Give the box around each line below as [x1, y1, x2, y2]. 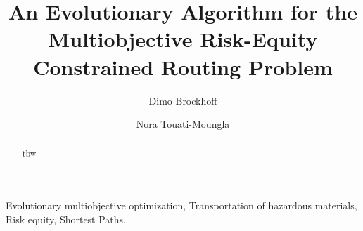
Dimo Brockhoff [148, 93, 217, 107]
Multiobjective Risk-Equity [48, 25, 318, 53]
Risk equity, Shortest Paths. [6, 211, 127, 226]
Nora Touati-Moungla [136, 117, 230, 131]
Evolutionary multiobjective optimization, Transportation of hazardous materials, [6, 198, 357, 213]
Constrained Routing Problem [33, 52, 333, 81]
